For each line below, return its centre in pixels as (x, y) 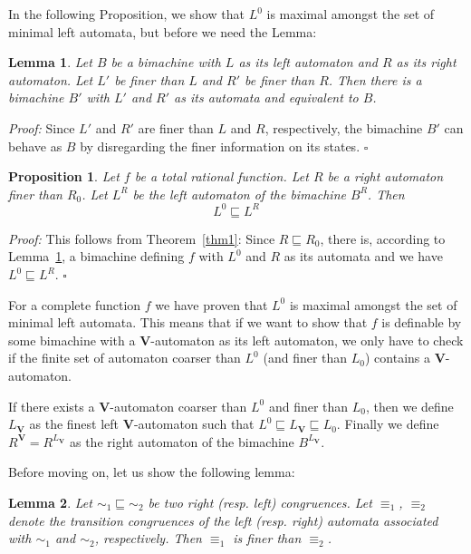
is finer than (267, 538)
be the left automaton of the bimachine (239, 194)
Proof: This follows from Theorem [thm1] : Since (142, 238)
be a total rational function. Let (221, 176)
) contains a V (405, 358)
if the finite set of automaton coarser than (125, 358)
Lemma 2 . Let (50, 502)
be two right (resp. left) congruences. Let (260, 502)
